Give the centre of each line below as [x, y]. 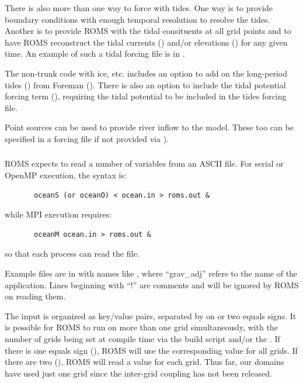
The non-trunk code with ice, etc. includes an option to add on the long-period [146, 73]
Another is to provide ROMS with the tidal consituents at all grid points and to [148, 31]
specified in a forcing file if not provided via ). [87, 138]
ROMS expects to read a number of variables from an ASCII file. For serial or [144, 163]
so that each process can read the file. [72, 253]
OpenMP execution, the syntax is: [66, 175]
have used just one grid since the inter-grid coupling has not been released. [138, 373]
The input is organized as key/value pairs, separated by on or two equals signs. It [151, 315]
